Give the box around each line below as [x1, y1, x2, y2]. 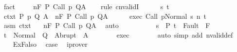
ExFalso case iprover [13, 39, 88, 49]
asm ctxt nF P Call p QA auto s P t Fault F [3, 20, 210, 30]
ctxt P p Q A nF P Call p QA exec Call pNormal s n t [3, 11, 207, 21]
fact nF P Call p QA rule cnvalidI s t [3, 1, 169, 11]
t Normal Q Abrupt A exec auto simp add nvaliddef [3, 29, 233, 39]
